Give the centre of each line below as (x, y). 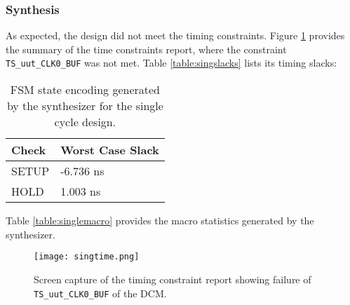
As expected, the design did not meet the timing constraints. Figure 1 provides (175, 35)
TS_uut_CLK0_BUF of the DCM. (100, 293)
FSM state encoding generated (85, 90)
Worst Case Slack (110, 150)
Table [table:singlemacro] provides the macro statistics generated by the (160, 221)
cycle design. (85, 122)
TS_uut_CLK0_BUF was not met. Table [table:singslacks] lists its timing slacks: (171, 63)
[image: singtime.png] (87, 257)
